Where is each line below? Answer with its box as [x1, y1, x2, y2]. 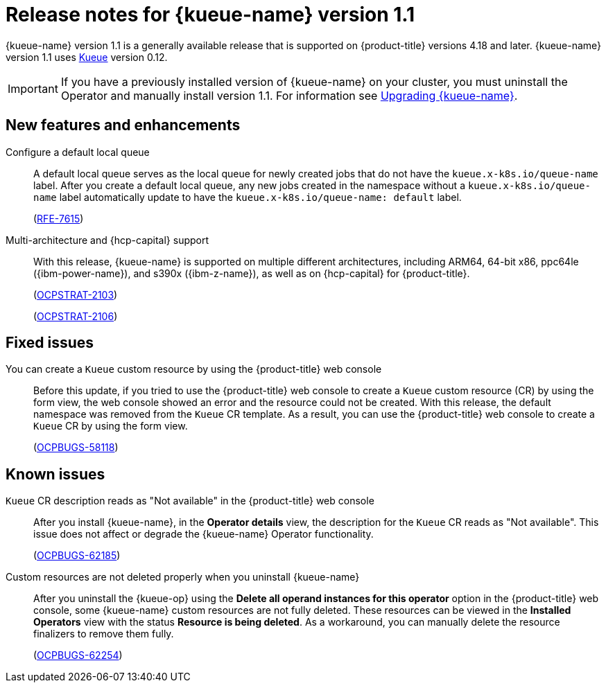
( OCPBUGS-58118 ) [33, 441, 119, 454]
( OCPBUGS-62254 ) [33, 649, 123, 662]
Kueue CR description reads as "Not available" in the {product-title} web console [6, 495, 374, 507]
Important [8, 81, 58, 96]
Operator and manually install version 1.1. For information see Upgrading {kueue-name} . [60, 88, 518, 103]
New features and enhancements [6, 116, 241, 134]
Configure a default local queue [6, 145, 150, 158]
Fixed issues [6, 334, 94, 352]
